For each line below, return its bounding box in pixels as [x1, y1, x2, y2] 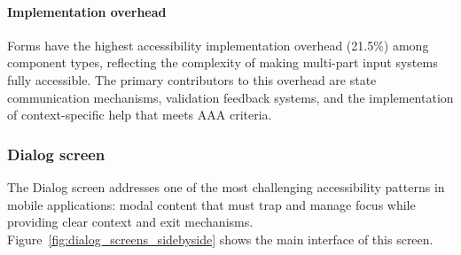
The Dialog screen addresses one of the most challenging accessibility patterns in [7, 177, 445, 196]
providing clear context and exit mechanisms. [7, 212, 254, 231]
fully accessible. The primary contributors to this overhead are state [7, 70, 377, 89]
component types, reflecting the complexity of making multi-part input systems [7, 53, 438, 72]
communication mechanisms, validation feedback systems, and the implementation [7, 88, 454, 106]
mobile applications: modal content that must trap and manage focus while [7, 195, 416, 213]
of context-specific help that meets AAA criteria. [7, 105, 272, 124]
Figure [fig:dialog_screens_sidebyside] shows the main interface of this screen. [7, 229, 434, 248]
